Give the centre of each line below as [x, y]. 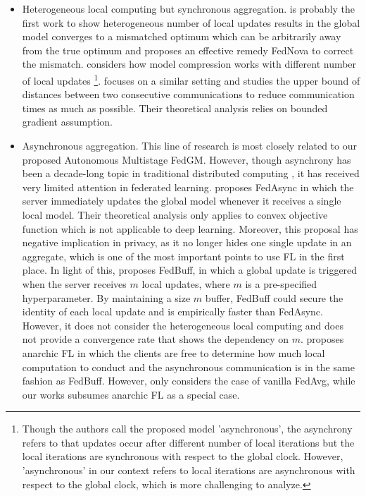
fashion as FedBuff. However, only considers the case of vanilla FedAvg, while [189, 381]
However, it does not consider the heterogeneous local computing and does [183, 325]
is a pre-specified [281, 283]
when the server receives [74, 283]
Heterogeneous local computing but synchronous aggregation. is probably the [189, 8]
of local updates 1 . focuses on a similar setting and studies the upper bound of [191, 79]
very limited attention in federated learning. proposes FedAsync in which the [188, 187]
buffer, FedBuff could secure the [274, 297]
